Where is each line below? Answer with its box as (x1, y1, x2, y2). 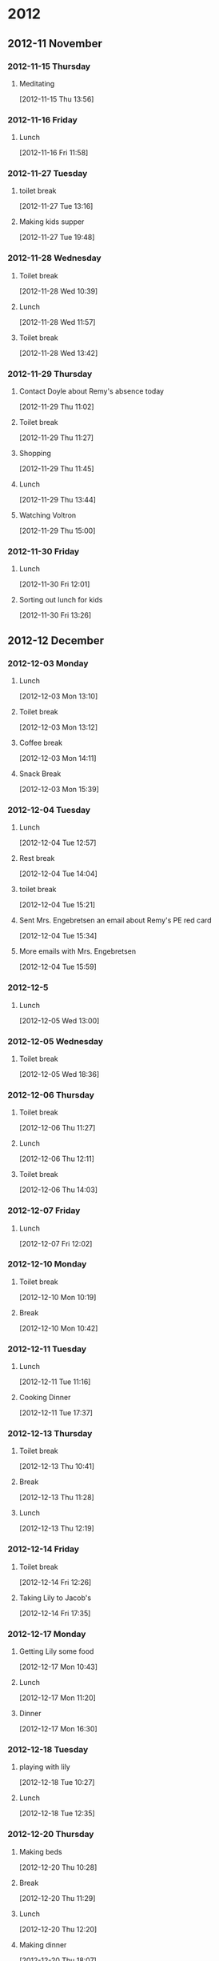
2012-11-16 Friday (7, 114, 78, 125)
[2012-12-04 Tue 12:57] (18, 838, 97, 848)
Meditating (18, 78, 55, 88)
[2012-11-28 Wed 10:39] (18, 286, 98, 296)
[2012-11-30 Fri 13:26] (18, 610, 92, 620)
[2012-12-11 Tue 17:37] (18, 1408, 94, 1418)
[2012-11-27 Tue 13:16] (18, 202, 94, 211)
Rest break (18, 854, 55, 863)
